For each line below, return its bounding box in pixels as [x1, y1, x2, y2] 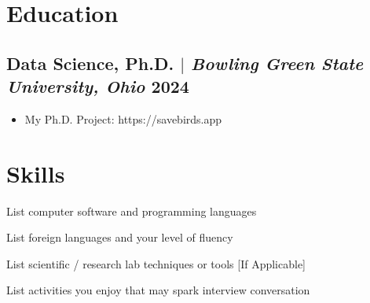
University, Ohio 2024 [6, 74, 189, 98]
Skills [6, 157, 65, 189]
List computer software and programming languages [6, 202, 257, 219]
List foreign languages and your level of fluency [6, 229, 233, 246]
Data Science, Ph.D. [6, 50, 174, 75]
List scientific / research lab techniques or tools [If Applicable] [6, 255, 306, 272]
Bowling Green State [191, 50, 364, 75]
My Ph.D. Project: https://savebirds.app [24, 110, 222, 127]
